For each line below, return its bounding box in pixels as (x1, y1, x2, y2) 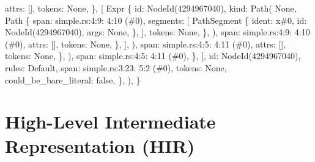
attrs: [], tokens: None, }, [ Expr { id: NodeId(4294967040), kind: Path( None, (5, 2, 297, 14)
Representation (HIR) (5, 133, 195, 158)
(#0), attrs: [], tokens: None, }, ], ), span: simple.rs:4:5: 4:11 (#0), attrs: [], (5, 37, 286, 50)
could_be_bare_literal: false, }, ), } (5, 73, 141, 86)
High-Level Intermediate (5, 109, 216, 134)
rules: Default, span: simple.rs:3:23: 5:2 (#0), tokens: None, (5, 61, 227, 74)
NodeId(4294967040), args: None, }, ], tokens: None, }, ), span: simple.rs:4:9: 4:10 (5, 26, 310, 38)
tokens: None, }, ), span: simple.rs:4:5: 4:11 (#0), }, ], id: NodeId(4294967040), (5, 49, 301, 62)
